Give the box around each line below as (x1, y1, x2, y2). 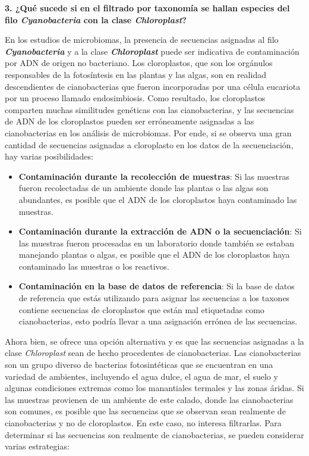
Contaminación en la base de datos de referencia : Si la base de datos (18, 280, 295, 292)
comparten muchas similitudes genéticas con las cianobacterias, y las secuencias (5, 103, 294, 115)
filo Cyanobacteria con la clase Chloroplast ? (5, 13, 187, 26)
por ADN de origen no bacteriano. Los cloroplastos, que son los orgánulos (5, 57, 273, 69)
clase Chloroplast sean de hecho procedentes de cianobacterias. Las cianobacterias (5, 346, 301, 359)
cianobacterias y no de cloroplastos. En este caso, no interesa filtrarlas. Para (5, 417, 282, 429)
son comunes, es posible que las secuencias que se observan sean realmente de (5, 405, 286, 417)
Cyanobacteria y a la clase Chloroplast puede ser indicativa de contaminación (5, 45, 299, 57)
